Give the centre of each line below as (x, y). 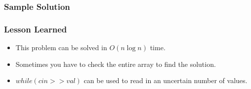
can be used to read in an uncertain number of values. (166, 80)
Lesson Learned (36, 29)
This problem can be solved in (61, 47)
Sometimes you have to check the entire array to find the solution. (116, 64)
